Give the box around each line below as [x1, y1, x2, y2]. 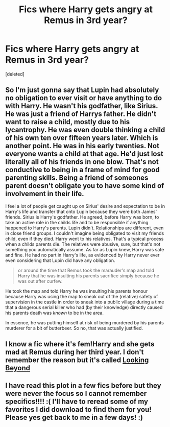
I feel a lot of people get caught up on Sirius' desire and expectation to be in [5, 203, 165, 209]
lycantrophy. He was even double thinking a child [5, 126, 165, 134]
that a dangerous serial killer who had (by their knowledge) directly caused [5, 304, 163, 310]
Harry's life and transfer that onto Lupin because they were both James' [5, 208, 157, 215]
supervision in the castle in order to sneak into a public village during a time [5, 299, 164, 305]
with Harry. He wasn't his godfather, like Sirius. [5, 102, 158, 110]
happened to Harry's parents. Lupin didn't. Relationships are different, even [5, 225, 164, 231]
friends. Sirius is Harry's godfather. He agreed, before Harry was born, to [5, 213, 159, 220]
